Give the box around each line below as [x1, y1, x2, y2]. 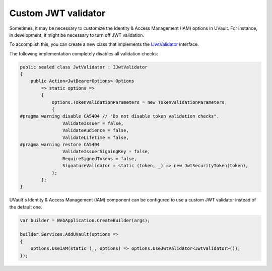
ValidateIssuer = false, [62, 120, 124, 126]
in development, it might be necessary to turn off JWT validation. [9, 32, 145, 38]
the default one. [9, 204, 42, 210]
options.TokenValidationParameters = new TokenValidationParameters [51, 99, 225, 105]
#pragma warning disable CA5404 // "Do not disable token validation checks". [20, 113, 219, 119]
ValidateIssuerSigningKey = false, [62, 149, 151, 155]
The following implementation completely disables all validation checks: [9, 50, 158, 56]
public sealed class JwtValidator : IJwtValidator [20, 64, 148, 70]
